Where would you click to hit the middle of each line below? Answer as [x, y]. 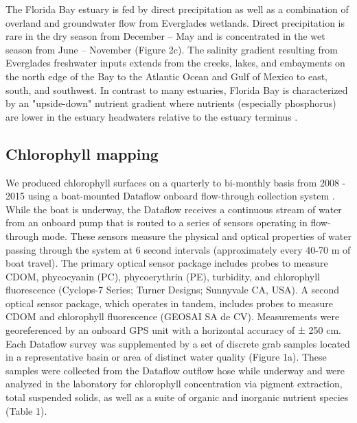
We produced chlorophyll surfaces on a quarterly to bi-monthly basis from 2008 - [176, 182]
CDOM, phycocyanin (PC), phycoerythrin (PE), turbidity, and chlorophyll [163, 276]
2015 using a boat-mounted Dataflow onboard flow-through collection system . [170, 196]
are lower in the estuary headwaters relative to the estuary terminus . [152, 116]
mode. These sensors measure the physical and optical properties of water [196, 235]
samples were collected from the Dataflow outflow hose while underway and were [175, 370]
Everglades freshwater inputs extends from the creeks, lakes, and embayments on [175, 63]
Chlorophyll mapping [82, 153]
